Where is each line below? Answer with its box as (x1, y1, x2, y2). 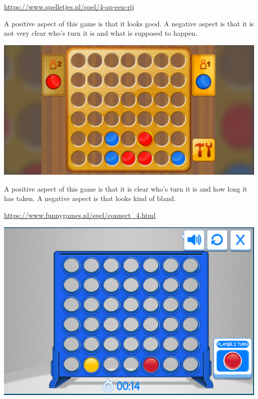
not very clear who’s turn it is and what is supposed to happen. (4, 28, 197, 38)
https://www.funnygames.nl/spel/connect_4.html (4, 209, 156, 220)
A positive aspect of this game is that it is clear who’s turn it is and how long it (4, 183, 248, 194)
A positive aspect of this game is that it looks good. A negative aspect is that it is (4, 18, 254, 28)
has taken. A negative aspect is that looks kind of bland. (4, 193, 176, 203)
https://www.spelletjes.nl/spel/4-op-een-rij (4, 1, 134, 11)
